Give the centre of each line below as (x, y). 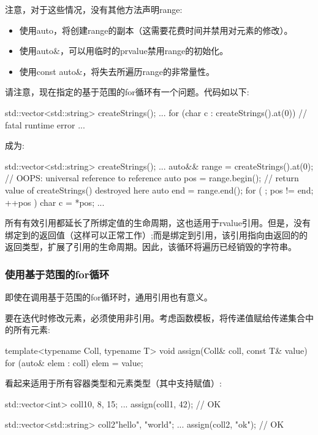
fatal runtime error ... (45, 124)
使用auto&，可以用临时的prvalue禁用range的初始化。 (124, 51)
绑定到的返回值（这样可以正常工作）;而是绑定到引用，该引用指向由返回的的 (156, 234)
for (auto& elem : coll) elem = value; (74, 362)
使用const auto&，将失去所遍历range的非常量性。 (117, 71)
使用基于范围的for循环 (57, 274)
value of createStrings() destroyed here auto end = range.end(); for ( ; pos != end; (159, 190)
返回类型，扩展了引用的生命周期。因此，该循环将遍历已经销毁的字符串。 (151, 247)
